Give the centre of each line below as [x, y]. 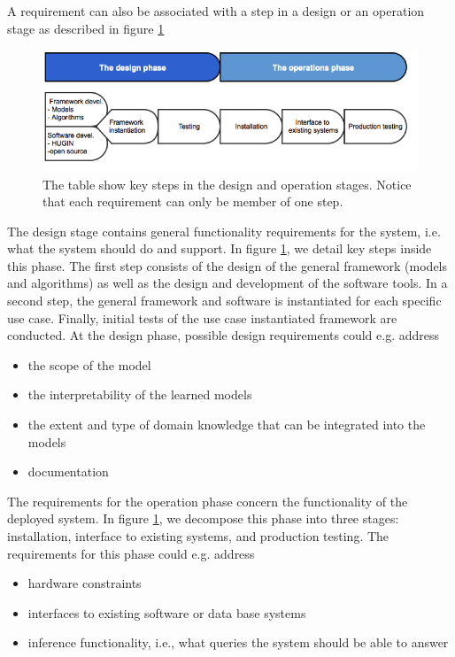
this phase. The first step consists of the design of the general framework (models [227, 265]
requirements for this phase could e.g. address [131, 553]
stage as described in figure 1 [86, 28]
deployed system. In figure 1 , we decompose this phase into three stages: [203, 518]
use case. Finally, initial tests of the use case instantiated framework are [202, 317]
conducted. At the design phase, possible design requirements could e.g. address [223, 335]
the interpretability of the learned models [140, 394]
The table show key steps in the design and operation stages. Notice [227, 184]
